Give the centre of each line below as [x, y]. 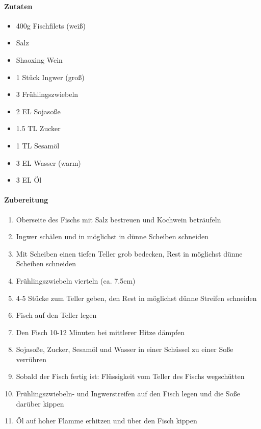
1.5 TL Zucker [38, 128]
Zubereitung [26, 200]
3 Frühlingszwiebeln [47, 94]
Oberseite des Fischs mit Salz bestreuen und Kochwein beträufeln [119, 219]
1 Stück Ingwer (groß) [50, 77]
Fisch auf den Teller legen [56, 315]
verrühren [31, 359]
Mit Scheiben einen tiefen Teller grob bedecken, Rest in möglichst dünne [129, 253]
